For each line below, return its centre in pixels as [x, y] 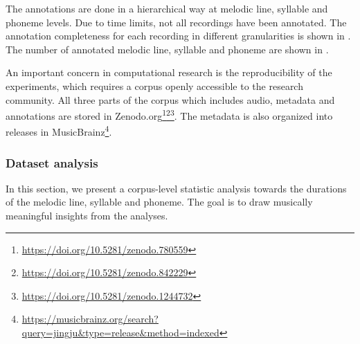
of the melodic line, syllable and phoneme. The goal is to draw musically [159, 202]
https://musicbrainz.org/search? [90, 319]
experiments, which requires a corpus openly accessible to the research [154, 85]
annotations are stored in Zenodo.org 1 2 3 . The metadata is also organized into [169, 115]
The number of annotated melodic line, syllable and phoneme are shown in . [167, 49]
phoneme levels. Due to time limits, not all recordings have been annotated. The [176, 22]
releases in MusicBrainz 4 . [59, 131]
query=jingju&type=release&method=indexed [120, 333]
